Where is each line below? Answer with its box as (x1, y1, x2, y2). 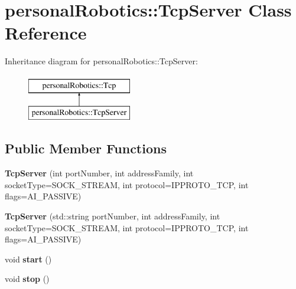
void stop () (5, 272, 50, 285)
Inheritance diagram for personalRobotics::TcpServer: (5, 55, 198, 67)
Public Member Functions (5, 139, 167, 157)
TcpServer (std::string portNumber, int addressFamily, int (5, 210, 220, 222)
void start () (5, 252, 52, 265)
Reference (5, 21, 87, 45)
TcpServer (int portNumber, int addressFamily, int (5, 167, 194, 179)
